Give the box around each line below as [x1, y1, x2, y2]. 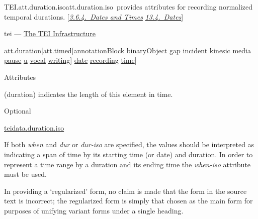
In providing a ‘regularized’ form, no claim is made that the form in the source [4, 185, 247, 196]
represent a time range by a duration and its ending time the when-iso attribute [4, 159, 251, 169]
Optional [4, 105, 31, 116]
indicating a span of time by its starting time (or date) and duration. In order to [4, 149, 253, 159]
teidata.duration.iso [4, 122, 64, 133]
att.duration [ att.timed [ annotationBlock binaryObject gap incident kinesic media [4, 45, 251, 55]
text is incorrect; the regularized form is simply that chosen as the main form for [4, 195, 253, 206]
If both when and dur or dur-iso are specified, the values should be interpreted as [4, 139, 254, 150]
